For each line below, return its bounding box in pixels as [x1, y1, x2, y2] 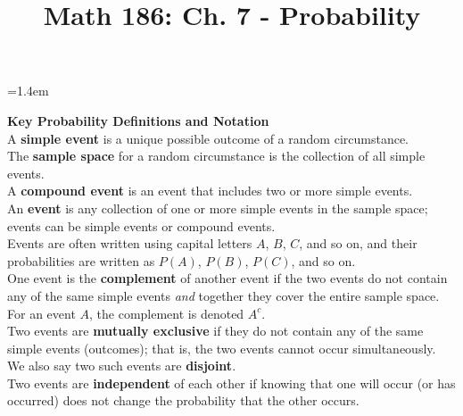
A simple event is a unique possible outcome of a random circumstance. [7, 129, 409, 147]
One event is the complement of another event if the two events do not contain [7, 269, 448, 287]
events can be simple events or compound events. [7, 216, 276, 235]
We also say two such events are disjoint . [7, 356, 236, 375]
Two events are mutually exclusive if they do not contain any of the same [7, 321, 424, 340]
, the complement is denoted [89, 304, 244, 322]
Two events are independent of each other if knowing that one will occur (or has [7, 373, 456, 392]
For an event [7, 304, 76, 322]
